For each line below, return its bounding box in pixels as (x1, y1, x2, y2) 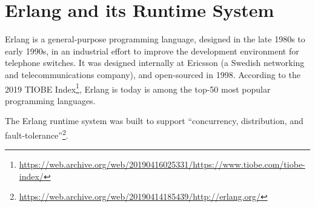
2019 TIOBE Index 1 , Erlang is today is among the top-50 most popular (5, 80, 271, 95)
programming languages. (5, 94, 96, 107)
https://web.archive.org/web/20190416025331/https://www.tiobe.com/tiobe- (19, 158, 305, 171)
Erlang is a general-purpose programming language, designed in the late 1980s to (5, 33, 305, 45)
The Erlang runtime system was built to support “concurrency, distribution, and (5, 114, 303, 127)
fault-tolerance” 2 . (5, 126, 68, 141)
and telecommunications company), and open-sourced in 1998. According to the (5, 68, 300, 80)
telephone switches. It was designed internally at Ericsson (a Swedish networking (5, 56, 305, 69)
